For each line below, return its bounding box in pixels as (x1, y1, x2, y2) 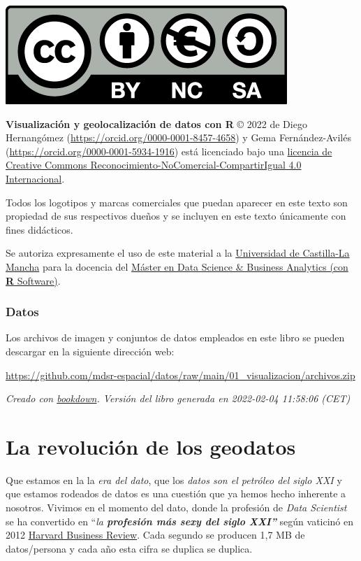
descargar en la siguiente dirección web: (6, 343, 175, 358)
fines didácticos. (6, 222, 73, 236)
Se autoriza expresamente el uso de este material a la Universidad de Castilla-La (6, 246, 350, 260)
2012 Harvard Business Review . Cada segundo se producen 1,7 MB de (6, 527, 305, 542)
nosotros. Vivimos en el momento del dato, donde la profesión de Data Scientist (6, 500, 347, 515)
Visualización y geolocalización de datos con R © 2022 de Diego (6, 116, 307, 131)
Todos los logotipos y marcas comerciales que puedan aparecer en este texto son (6, 194, 348, 209)
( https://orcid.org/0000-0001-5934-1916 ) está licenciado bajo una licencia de (6, 143, 332, 158)
